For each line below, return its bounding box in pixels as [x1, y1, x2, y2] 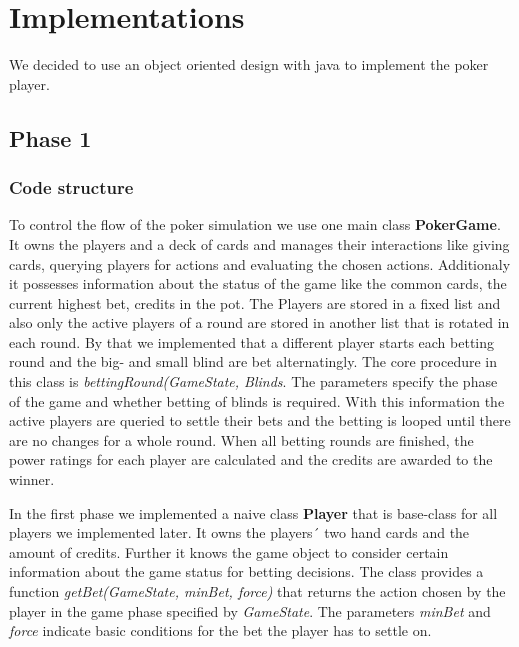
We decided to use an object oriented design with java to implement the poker [9, 54, 489, 75]
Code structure [9, 175, 134, 200]
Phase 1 [9, 122, 92, 153]
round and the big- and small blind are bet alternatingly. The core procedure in [9, 351, 498, 372]
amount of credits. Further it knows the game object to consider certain [9, 541, 449, 562]
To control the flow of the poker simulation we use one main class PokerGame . [9, 214, 501, 235]
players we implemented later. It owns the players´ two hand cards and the [9, 522, 470, 543]
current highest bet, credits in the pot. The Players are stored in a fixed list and [9, 292, 501, 313]
